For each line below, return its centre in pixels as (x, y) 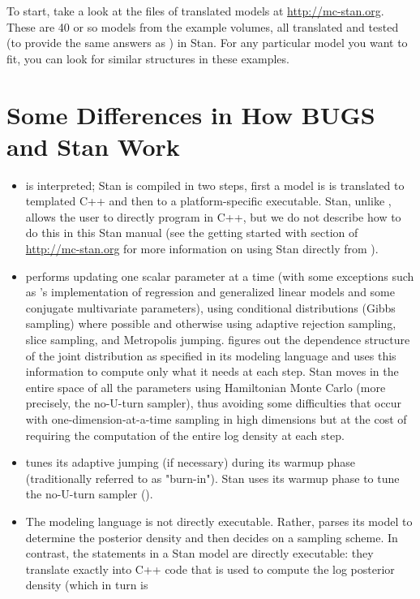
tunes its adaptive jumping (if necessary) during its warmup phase (191, 462)
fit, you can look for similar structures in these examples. (148, 58)
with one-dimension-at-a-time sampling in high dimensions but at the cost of (216, 419)
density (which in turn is (87, 585)
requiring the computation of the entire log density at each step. (185, 435)
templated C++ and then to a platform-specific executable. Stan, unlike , (208, 201)
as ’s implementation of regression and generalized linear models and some (210, 292)
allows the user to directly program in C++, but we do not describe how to (213, 216)
